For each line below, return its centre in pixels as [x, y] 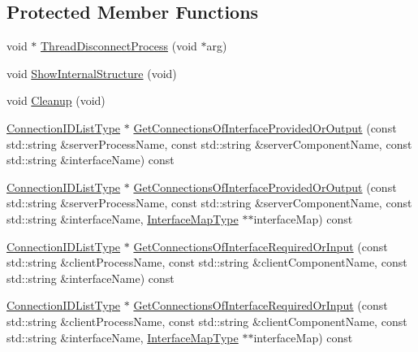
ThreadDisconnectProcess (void [119, 46]
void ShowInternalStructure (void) [92, 73]
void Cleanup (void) [56, 100]
